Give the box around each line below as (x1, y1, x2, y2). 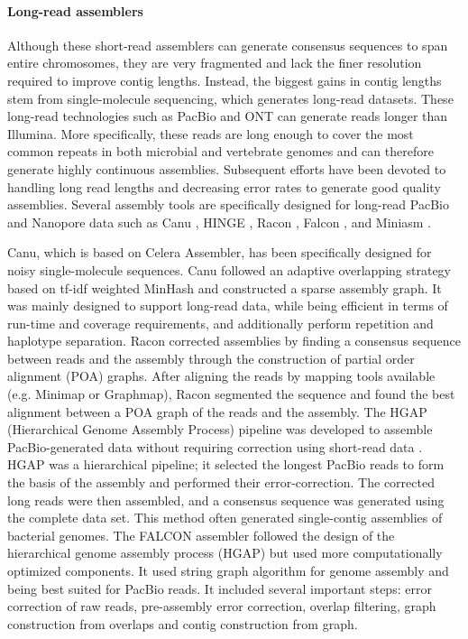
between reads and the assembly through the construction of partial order (7, 348, 415, 367)
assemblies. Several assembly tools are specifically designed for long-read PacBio (7, 195, 449, 214)
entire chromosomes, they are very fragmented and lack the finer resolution (7, 53, 422, 72)
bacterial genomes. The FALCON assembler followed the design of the (7, 525, 395, 544)
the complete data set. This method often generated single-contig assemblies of (7, 508, 443, 527)
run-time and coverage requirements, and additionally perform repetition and (7, 313, 434, 332)
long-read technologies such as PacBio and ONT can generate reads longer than (7, 106, 448, 125)
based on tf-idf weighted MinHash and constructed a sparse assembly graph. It (7, 278, 442, 297)
